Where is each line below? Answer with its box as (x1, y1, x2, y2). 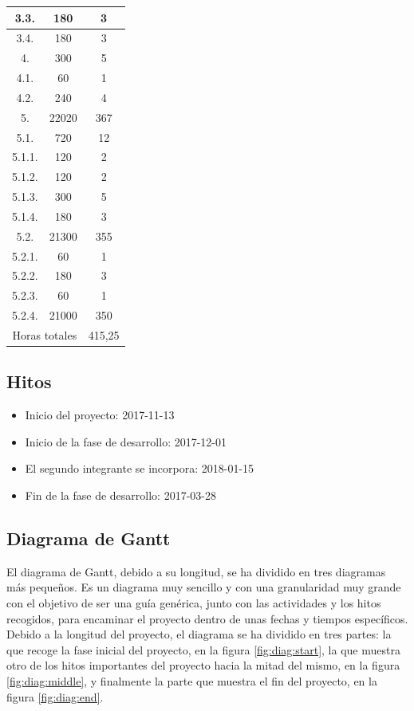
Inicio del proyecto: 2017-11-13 (25, 407, 175, 423)
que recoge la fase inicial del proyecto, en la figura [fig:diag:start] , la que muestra (6, 641, 400, 658)
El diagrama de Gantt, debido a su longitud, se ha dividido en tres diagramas (6, 563, 386, 579)
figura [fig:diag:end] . (6, 688, 104, 705)
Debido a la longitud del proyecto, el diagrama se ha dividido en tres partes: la (6, 626, 392, 642)
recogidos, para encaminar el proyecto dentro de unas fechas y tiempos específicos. (6, 610, 408, 627)
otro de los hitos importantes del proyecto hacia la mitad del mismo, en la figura (6, 657, 400, 674)
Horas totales (12, 327, 77, 343)
